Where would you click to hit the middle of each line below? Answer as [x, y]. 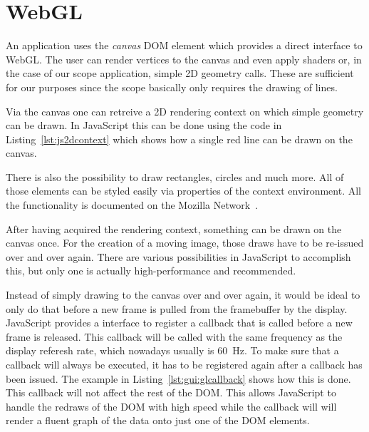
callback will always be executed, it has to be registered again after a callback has [184, 364]
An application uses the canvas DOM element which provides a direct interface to [184, 45]
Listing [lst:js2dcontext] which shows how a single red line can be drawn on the [179, 139]
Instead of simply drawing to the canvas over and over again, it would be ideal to [183, 295]
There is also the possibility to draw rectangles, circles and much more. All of [175, 176]
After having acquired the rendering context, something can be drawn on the [174, 228]
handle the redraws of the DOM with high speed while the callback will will [171, 406]
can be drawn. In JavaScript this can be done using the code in [144, 125]
